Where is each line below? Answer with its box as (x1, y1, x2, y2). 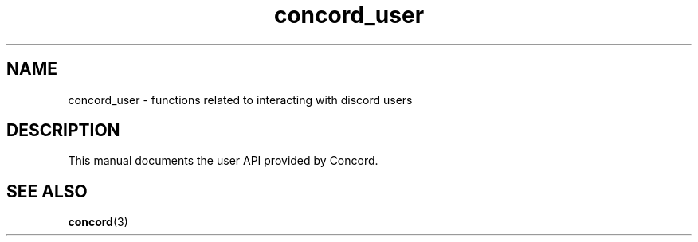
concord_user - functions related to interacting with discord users (68, 92, 413, 107)
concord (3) (68, 215, 128, 229)
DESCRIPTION (6, 120, 120, 141)
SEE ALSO (6, 181, 88, 201)
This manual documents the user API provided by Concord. (68, 154, 378, 168)
